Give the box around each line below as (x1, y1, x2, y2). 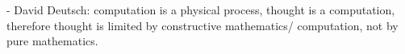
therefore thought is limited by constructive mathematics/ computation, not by (6, 17, 399, 33)
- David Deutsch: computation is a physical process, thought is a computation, (6, 2, 395, 17)
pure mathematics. (6, 33, 98, 49)
